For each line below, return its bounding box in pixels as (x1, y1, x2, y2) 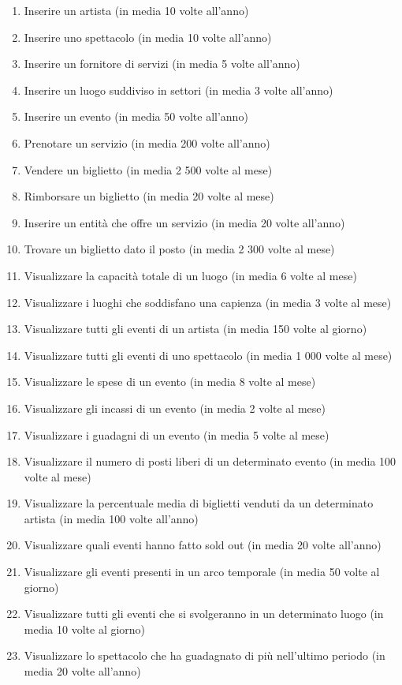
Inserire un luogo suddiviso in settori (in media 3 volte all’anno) (24, 81, 333, 98)
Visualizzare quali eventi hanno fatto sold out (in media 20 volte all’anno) (24, 537, 382, 553)
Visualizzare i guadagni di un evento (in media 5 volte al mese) (24, 426, 329, 443)
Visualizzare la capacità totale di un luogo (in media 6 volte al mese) (24, 267, 357, 283)
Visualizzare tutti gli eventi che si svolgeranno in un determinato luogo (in (24, 605, 384, 622)
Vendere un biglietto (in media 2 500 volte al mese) (24, 161, 273, 178)
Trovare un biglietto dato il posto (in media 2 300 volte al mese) (24, 241, 335, 257)
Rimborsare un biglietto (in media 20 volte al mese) (24, 188, 274, 204)
